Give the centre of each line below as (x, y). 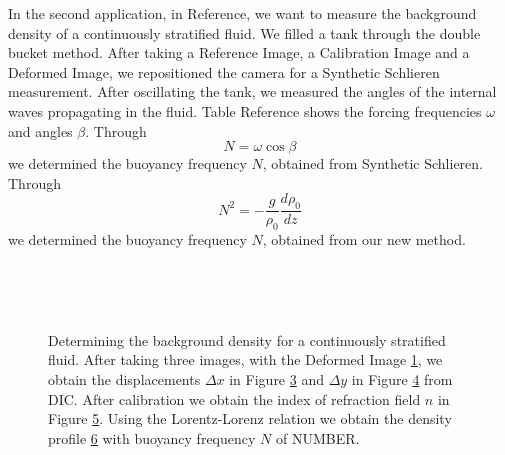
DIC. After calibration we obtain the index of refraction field (234, 398)
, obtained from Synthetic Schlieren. (372, 163)
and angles (40, 130)
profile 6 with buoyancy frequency (152, 437)
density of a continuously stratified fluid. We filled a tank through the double (244, 32)
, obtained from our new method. (364, 238)
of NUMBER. (317, 437)
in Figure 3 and (276, 378)
